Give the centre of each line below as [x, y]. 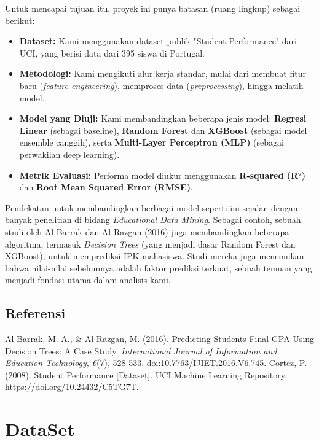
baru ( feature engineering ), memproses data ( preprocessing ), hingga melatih [161, 85]
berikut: [20, 20]
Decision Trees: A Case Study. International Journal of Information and [141, 350]
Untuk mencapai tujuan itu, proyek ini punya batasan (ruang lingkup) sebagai [153, 8]
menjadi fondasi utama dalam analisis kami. [88, 280]
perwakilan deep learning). [69, 154]
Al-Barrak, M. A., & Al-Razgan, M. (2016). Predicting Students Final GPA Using [160, 339]
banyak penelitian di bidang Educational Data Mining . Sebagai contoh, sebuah [153, 220]
